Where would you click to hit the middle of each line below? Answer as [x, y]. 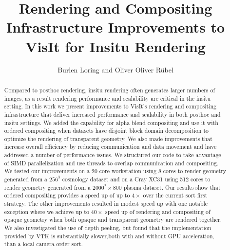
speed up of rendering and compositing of [158, 211]
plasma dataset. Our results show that [172, 187]
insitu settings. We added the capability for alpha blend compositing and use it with [111, 122]
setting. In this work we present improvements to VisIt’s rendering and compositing [110, 106]
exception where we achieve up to [47, 211]
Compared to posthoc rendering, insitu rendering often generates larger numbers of [110, 90]
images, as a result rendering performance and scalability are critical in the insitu [107, 98]
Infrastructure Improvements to [115, 27]
